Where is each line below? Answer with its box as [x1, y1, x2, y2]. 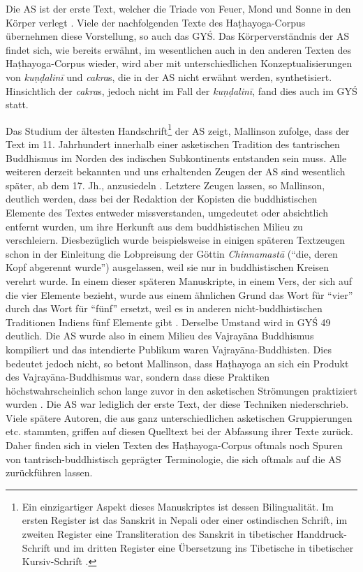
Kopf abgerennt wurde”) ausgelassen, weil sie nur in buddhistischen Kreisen [6, 260, 329, 274]
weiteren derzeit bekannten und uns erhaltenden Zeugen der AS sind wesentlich [6, 164, 346, 179]
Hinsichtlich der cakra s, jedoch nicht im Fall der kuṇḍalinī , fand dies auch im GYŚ [6, 83, 357, 98]
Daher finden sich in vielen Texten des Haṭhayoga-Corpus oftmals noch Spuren [6, 438, 343, 453]
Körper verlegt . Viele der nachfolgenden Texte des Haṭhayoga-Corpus [6, 15, 306, 29]
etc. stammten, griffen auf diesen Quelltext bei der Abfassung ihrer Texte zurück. [6, 424, 353, 439]
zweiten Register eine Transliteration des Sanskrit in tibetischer [22, 527, 294, 541]
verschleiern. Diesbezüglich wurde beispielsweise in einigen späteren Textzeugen [6, 233, 346, 247]
